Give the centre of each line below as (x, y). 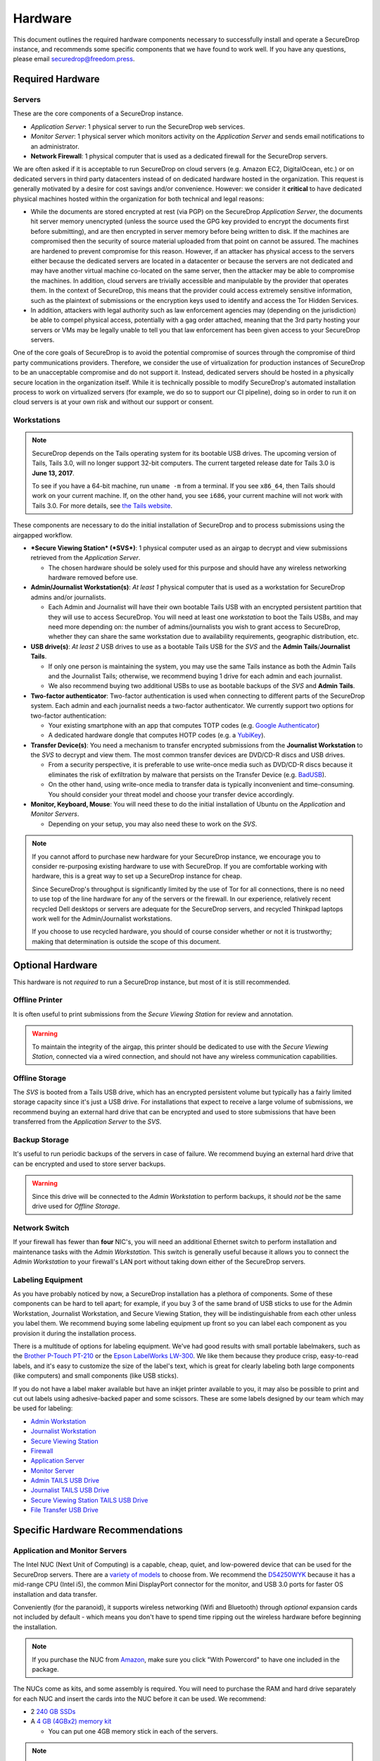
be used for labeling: (43, 1408)
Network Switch (41, 1228)
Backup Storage (41, 1140)
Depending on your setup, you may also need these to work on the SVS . (153, 823)
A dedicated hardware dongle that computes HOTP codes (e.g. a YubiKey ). (157, 735)
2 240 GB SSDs (53, 1712)
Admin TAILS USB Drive (65, 1481)
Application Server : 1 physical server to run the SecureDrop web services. (138, 126)
